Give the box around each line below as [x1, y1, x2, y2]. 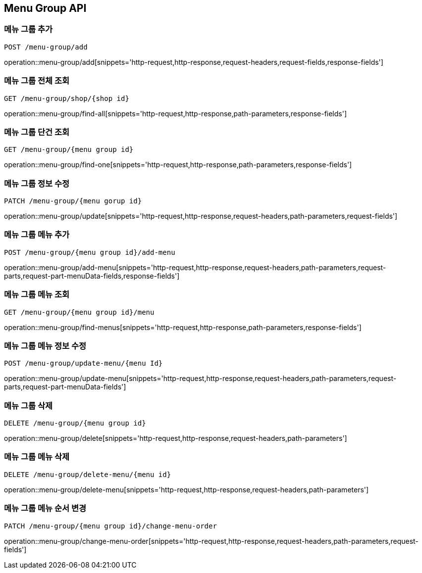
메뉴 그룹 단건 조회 [4, 127, 70, 137]
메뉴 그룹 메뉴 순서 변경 [4, 503, 87, 514]
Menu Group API [4, 2, 87, 14]
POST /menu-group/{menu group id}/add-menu [4, 248, 175, 256]
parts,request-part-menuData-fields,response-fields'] [4, 271, 180, 280]
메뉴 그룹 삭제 [4, 400, 53, 411]
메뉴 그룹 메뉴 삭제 [4, 452, 70, 462]
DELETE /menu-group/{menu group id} [4, 419, 146, 428]
